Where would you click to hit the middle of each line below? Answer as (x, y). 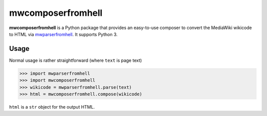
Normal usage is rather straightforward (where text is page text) (75, 60)
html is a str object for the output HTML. (52, 107)
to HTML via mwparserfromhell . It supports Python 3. (64, 34)
